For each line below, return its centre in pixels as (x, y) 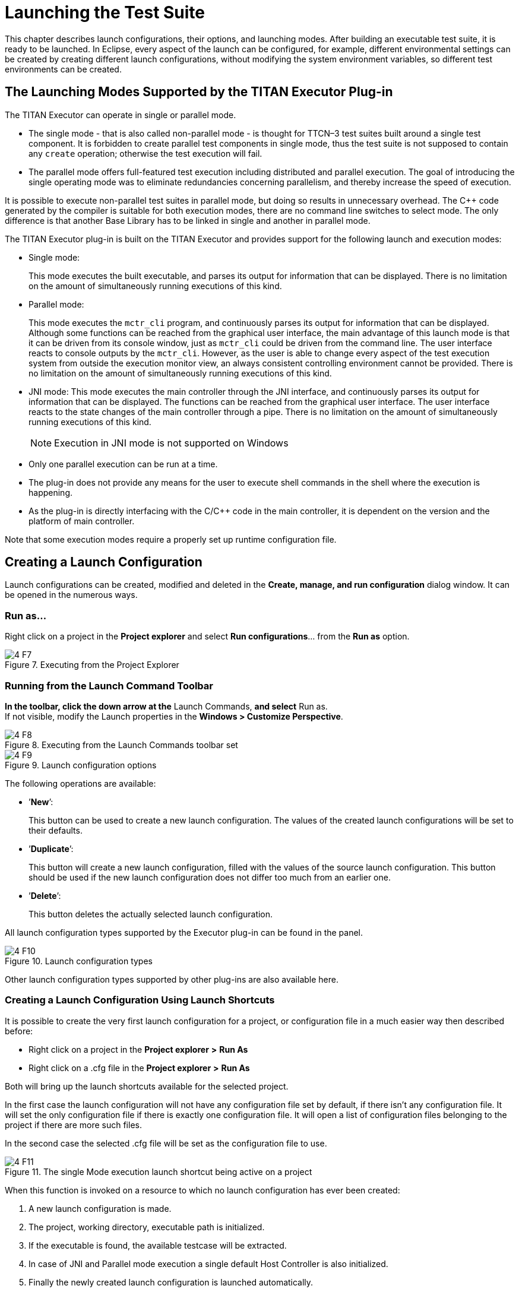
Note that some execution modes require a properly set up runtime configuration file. (171, 539)
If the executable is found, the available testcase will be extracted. (158, 1245)
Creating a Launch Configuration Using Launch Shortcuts (140, 1000)
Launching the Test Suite (105, 12)
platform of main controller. (82, 521)
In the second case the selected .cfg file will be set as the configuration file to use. (166, 1143)
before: (19, 1031)
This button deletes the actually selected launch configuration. (151, 914)
